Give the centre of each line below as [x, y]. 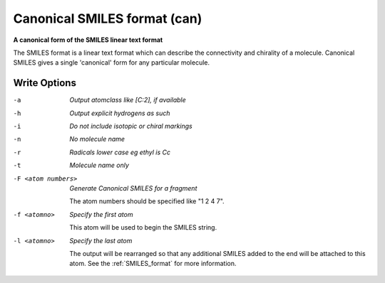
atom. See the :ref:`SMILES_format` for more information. [153, 264]
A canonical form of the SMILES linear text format [88, 40]
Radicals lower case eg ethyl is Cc [120, 152]
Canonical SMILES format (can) [108, 18]
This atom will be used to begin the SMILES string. [143, 228]
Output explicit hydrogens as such [120, 113]
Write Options [45, 83]
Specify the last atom [101, 240]
